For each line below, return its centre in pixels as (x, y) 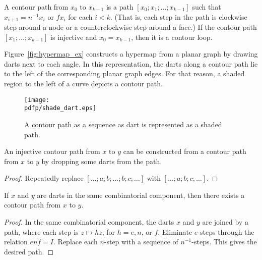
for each (80, 16)
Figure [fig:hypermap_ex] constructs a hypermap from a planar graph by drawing (131, 54)
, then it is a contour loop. (172, 37)
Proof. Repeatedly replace (44, 178)
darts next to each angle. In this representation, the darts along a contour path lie (131, 63)
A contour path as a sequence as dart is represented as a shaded (123, 124)
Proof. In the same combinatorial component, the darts (89, 222)
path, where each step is (41, 231)
